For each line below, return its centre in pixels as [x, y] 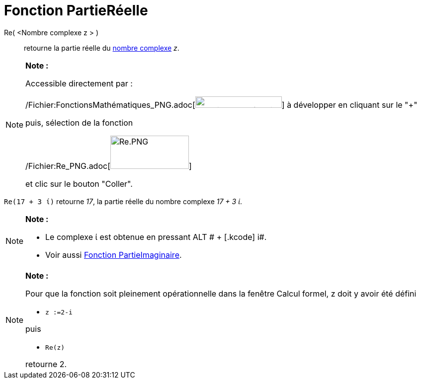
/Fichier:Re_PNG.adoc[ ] [109, 166]
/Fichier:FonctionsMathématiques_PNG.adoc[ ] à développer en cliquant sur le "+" [221, 105]
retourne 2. [46, 364]
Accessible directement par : [79, 83]
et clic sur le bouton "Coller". [79, 184]
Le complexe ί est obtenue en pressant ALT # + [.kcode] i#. [156, 237]
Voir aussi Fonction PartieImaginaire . [114, 255]
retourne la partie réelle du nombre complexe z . [102, 48]
